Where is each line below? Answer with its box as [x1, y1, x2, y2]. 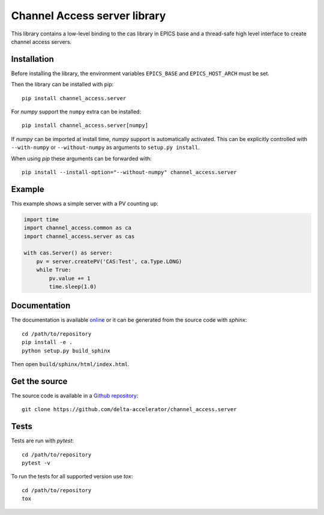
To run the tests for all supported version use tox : [11, 473, 133, 480]
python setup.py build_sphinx [22, 347, 111, 354]
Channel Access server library [11, 9, 166, 22]
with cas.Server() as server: [23, 250, 113, 256]
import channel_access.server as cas [23, 233, 135, 239]
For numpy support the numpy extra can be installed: [11, 108, 141, 115]
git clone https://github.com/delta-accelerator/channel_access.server [22, 406, 237, 413]
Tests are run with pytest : [11, 437, 74, 444]
